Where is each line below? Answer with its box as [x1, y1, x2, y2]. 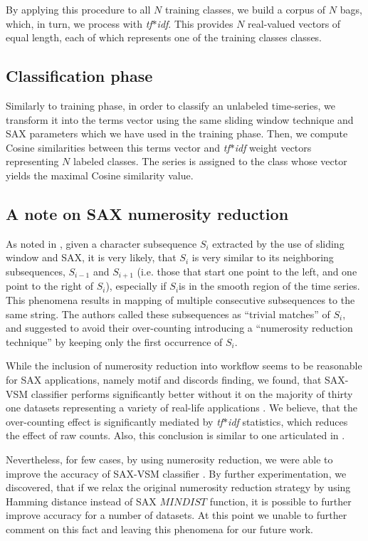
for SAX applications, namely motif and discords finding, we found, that [6, 372, 322, 387]
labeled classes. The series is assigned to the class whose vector [73, 154, 347, 169]
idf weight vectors [234, 140, 312, 154]
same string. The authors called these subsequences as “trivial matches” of [6, 306, 330, 321]
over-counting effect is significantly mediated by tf [6, 414, 224, 429]
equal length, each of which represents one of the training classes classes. [6, 30, 322, 45]
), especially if [105, 278, 167, 293]
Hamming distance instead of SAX [6, 493, 157, 508]
